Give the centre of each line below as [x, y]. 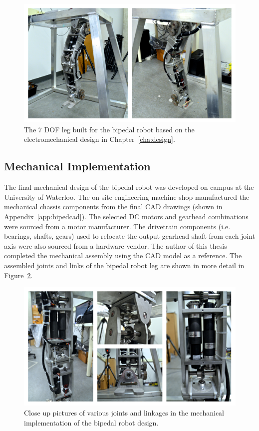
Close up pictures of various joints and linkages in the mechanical [124, 413]
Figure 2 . [18, 275]
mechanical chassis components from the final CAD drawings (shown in [113, 207]
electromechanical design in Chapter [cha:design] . [100, 139]
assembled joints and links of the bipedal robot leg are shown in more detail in [124, 265]
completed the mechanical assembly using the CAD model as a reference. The [123, 255]
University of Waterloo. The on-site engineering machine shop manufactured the [127, 197]
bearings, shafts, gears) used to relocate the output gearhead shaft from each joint [130, 236]
